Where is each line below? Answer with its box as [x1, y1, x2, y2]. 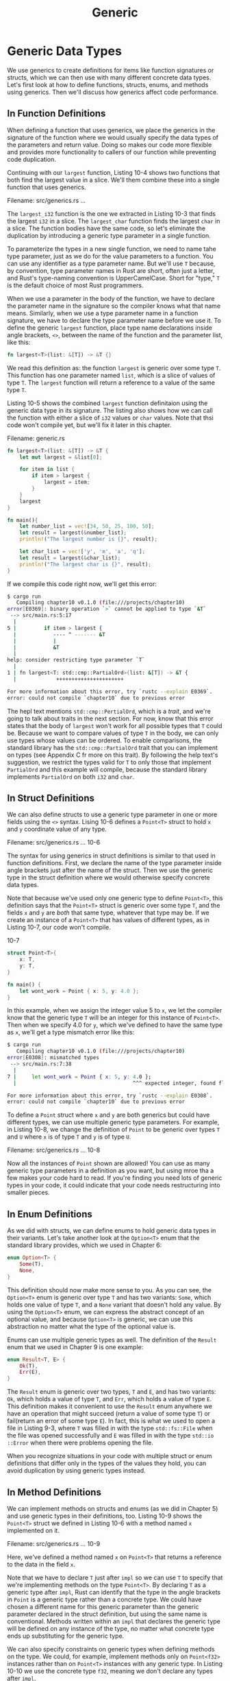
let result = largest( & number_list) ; [19, 529, 127, 536]
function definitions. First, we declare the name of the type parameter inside [7, 859, 222, 867]
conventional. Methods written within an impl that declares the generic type [7, 1617, 220, 1625]
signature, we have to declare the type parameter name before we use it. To [7, 316, 221, 324]
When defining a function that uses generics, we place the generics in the [7, 125, 216, 134]
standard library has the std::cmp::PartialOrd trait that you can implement [7, 743, 218, 751]
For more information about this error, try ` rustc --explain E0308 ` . [7, 1092, 213, 1099]
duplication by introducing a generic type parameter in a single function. [7, 231, 211, 239]
